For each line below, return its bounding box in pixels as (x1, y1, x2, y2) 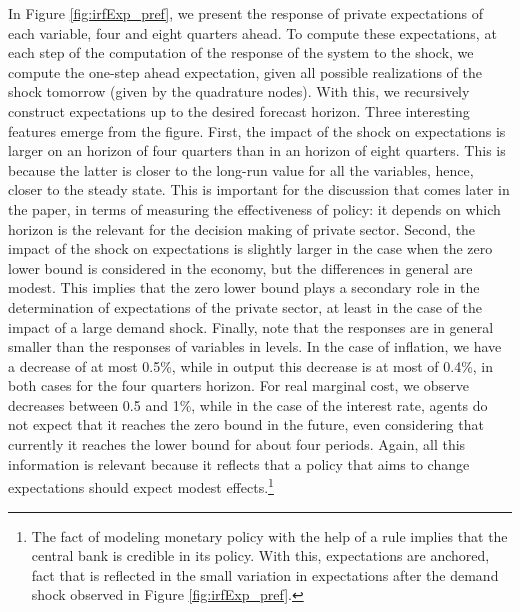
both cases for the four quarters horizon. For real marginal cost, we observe (8, 375, 469, 396)
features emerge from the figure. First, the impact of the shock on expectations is (8, 120, 506, 141)
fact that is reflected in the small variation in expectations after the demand (31, 564, 499, 585)
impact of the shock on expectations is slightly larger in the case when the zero (8, 238, 493, 259)
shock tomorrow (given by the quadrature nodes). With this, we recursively (8, 81, 470, 102)
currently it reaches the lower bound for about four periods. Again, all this (8, 434, 466, 455)
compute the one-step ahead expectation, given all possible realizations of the (8, 61, 482, 82)
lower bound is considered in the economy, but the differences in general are (8, 257, 473, 278)
